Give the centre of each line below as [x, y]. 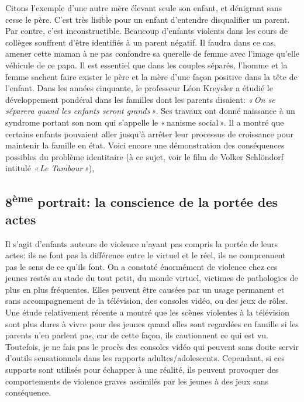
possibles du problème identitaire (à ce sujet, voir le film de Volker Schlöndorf [145, 156]
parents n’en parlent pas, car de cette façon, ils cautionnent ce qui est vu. [137, 335]
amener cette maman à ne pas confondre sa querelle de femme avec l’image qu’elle [153, 53]
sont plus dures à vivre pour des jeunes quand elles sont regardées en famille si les [152, 323]
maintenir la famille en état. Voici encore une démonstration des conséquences [145, 145]
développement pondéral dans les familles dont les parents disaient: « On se [140, 99]
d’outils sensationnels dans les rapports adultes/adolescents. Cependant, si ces [145, 358]
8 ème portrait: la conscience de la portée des [142, 201]
